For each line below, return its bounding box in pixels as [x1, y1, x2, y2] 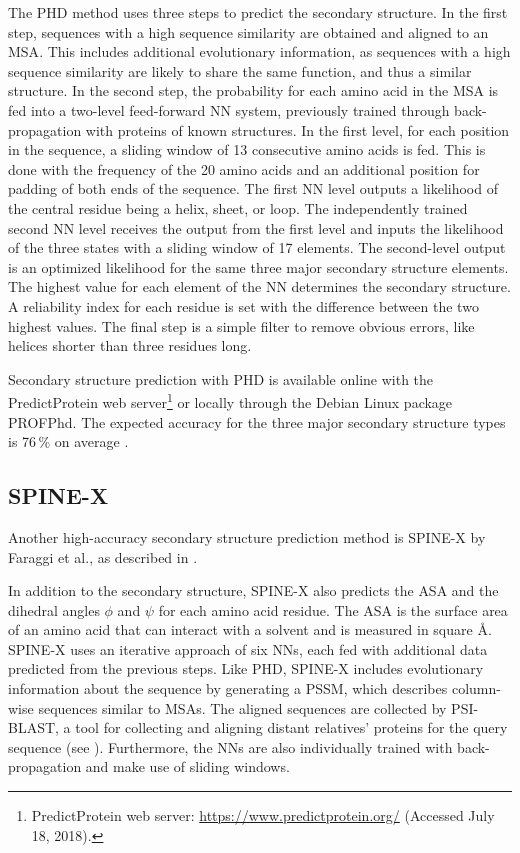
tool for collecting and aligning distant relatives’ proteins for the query [75, 717, 508, 738]
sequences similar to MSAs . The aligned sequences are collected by [38, 697, 447, 718]
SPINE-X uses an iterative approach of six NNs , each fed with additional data [8, 638, 488, 659]
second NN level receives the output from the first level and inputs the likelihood [8, 217, 504, 238]
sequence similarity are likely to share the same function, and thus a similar [8, 60, 472, 81]
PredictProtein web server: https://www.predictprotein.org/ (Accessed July [31, 805, 495, 826]
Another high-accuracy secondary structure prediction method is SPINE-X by [8, 526, 486, 547]
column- [451, 678, 501, 699]
